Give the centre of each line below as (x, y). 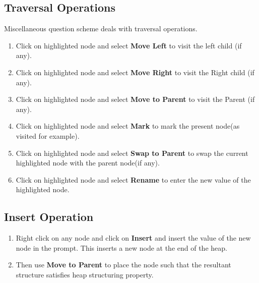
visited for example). (48, 135)
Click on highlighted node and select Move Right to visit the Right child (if (135, 72)
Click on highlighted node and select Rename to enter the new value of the (133, 179)
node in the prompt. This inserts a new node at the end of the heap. (121, 247)
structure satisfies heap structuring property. (85, 274)
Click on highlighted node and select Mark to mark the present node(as (128, 126)
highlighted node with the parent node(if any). (88, 163)
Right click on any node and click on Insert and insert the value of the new (133, 238)
